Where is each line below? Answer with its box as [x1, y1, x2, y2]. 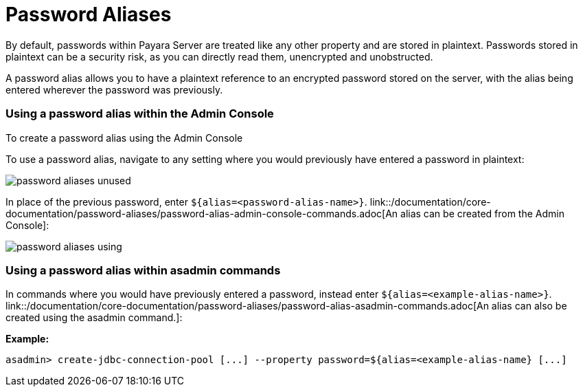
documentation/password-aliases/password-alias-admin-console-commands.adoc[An [5, 207, 398, 219]
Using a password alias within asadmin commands [5, 263, 281, 277]
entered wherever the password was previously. [5, 83, 223, 96]
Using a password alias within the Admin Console [5, 107, 274, 121]
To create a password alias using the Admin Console [5, 131, 243, 144]
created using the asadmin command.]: [5, 312, 183, 324]
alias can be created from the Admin [400, 207, 564, 219]
